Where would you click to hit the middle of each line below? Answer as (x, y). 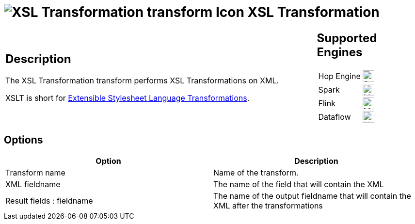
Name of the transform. (256, 172)
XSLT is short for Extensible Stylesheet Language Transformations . (128, 98)
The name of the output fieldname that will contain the (312, 196)
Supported (347, 38)
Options (24, 140)
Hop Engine (339, 76)
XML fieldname (33, 184)
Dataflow (335, 117)
